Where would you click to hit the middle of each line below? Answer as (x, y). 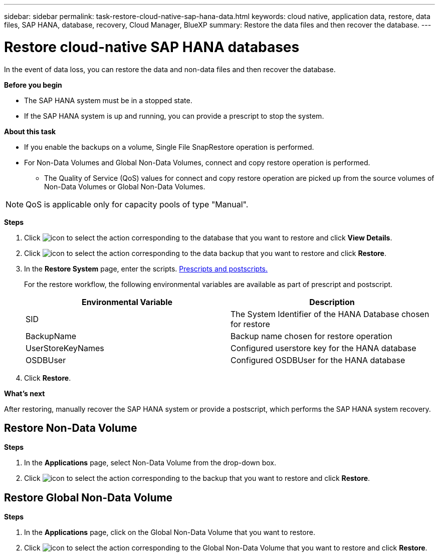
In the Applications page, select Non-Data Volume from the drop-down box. (150, 463)
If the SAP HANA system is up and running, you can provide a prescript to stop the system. (174, 116)
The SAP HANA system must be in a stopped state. (108, 100)
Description (332, 302)
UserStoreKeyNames (65, 348)
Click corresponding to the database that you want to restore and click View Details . (208, 237)
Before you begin (33, 85)
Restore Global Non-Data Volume (88, 497)
